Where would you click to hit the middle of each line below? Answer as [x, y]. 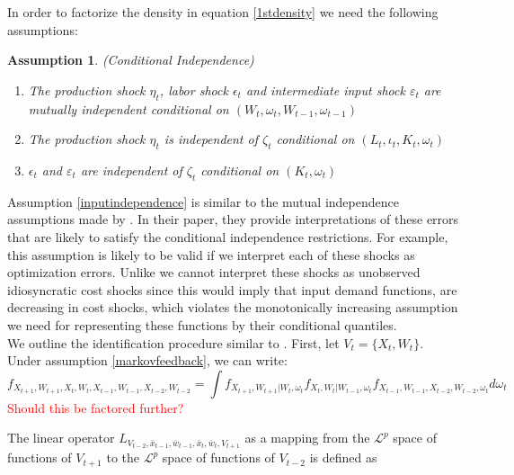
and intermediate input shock [325, 90]
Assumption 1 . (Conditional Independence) [131, 60]
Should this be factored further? [96, 407]
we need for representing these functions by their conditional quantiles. [202, 324]
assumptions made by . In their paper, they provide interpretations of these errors [233, 219]
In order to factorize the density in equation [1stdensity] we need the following [223, 12]
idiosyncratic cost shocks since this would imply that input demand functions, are [232, 289]
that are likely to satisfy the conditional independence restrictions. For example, [228, 236]
